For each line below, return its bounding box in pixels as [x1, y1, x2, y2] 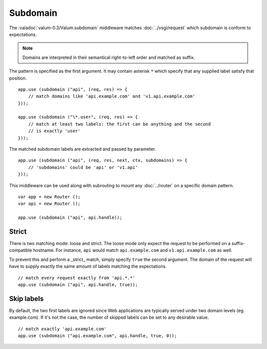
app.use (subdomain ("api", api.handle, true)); [18, 282, 138, 287]
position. [9, 75, 27, 81]
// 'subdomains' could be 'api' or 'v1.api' [28, 164, 138, 170]
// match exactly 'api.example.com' [18, 326, 107, 332]
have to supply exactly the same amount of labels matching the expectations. [9, 263, 167, 269]
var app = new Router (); [18, 194, 81, 199]
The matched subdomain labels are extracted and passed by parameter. [9, 146, 156, 152]
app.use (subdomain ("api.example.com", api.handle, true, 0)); [18, 333, 178, 339]
